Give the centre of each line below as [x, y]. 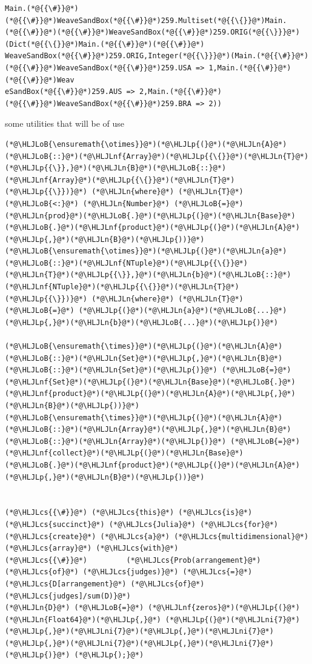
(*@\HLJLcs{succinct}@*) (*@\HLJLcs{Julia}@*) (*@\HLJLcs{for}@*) [142, 524]
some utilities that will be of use [65, 123]
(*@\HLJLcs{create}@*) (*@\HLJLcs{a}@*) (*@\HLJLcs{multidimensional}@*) [157, 536]
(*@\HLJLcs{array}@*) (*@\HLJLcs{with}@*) [92, 548]
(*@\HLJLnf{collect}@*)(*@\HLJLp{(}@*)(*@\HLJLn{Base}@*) [124, 453]
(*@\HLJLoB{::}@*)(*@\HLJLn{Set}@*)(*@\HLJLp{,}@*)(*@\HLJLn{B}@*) [144, 358]
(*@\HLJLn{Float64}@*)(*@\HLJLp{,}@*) [83, 619]
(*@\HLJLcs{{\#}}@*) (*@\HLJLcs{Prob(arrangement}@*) [133, 560]
